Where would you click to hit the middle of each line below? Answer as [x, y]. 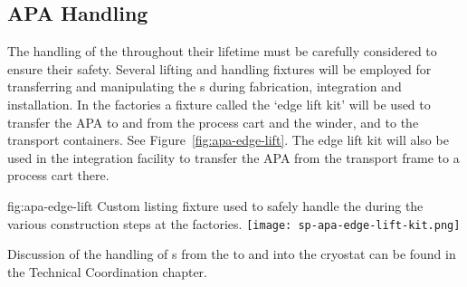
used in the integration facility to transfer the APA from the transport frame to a [233, 157]
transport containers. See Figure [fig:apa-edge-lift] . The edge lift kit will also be [228, 140]
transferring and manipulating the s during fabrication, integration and [205, 86]
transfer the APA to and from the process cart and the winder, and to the [213, 122]
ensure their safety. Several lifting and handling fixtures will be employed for [219, 68]
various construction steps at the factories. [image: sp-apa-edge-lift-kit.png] [234, 223]
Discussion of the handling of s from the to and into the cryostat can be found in [232, 254]
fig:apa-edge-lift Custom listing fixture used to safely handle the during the [215, 205]
